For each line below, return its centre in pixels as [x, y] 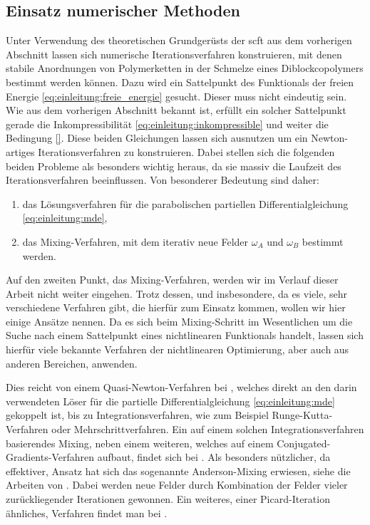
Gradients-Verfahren [50, 457]
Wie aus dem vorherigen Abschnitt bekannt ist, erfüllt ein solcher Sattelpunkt [176, 110]
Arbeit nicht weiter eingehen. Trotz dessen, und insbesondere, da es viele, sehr [176, 293]
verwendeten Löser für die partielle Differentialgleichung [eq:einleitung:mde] [170, 401]
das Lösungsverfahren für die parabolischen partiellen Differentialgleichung [185, 203]
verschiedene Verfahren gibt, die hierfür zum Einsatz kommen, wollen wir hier [176, 307]
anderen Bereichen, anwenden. [72, 363]
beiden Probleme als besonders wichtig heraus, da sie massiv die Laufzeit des [174, 166]
